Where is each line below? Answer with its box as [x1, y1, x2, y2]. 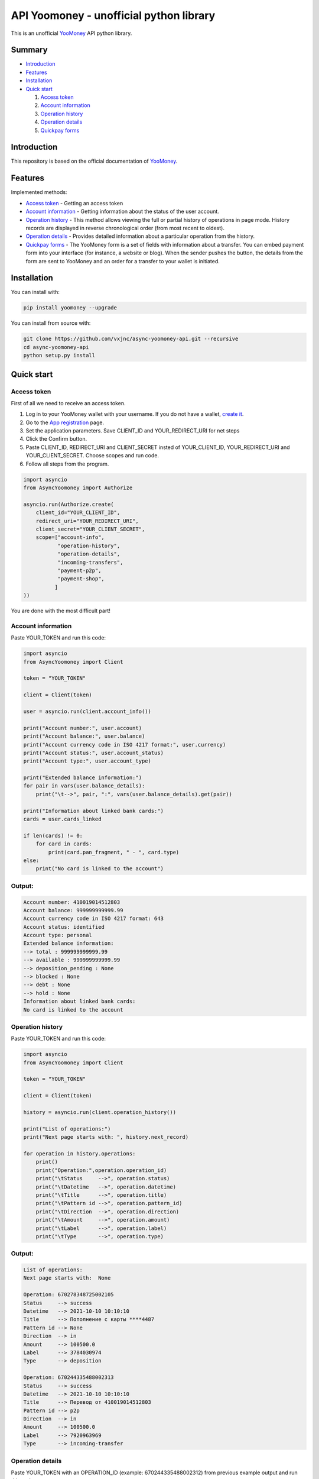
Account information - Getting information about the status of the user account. [25, 208, 220, 215]
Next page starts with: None [23, 1275, 111, 1281]
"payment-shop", [57, 576, 105, 582]
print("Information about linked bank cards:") [23, 808, 164, 814]
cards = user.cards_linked [23, 816, 102, 822]
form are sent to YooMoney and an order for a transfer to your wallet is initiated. [25, 257, 220, 264]
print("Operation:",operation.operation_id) [35, 1167, 167, 1174]
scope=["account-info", [35, 534, 105, 541]
